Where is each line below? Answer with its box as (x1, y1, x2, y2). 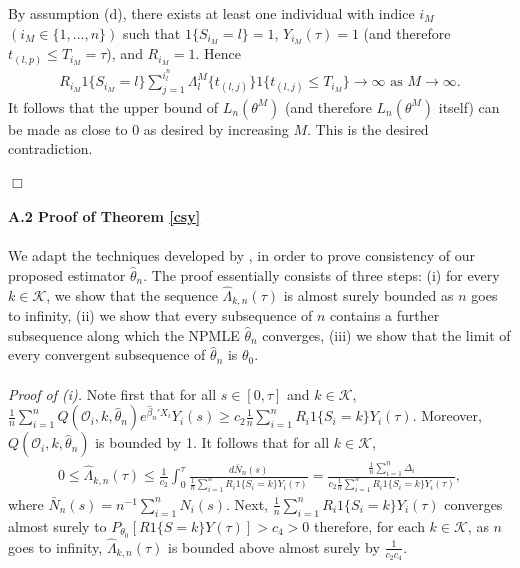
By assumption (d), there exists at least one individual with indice (8, 3, 415, 23)
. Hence (195, 43, 241, 64)
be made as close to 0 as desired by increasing (8, 118, 289, 139)
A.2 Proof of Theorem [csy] (8, 206, 201, 227)
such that (122, 22, 181, 43)
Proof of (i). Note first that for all (8, 383, 217, 404)
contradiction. (8, 138, 93, 159)
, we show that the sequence (46, 284, 218, 305)
